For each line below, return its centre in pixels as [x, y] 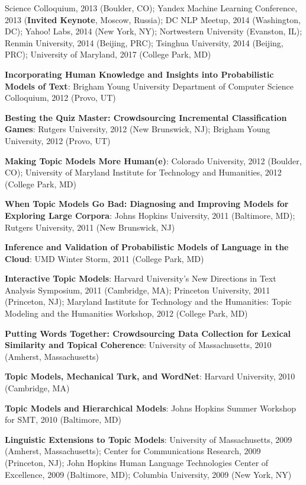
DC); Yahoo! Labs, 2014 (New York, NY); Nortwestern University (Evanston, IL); [154, 31]
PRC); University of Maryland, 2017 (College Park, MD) [108, 54]
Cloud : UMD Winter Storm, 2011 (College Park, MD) [104, 258]
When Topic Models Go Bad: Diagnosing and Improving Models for [147, 204]
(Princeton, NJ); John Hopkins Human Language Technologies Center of [137, 462]
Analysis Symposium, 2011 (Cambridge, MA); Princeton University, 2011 [138, 290]
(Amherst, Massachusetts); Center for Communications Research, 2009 [133, 451]
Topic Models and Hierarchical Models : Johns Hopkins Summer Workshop [151, 408]
